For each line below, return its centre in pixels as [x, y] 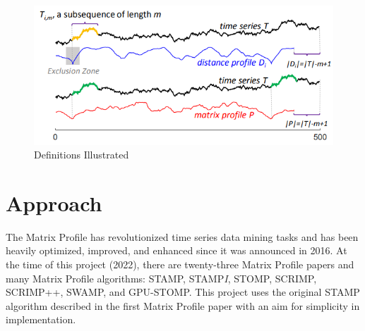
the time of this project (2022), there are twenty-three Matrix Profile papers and [180, 264]
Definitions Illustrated [82, 155]
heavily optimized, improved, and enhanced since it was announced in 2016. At [176, 250]
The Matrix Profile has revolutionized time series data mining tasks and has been [182, 236]
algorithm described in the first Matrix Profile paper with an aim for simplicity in [183, 305]
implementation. [41, 319]
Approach [54, 202]
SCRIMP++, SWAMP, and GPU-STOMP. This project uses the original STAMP [183, 292]
